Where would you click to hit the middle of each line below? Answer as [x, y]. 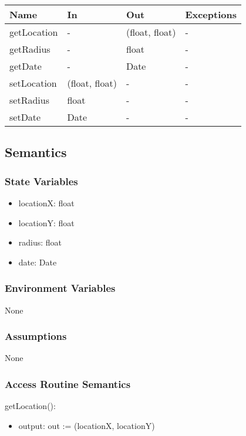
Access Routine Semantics [68, 384]
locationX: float [46, 203]
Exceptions [211, 14]
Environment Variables [60, 288]
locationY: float [46, 222]
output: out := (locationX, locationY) [87, 425]
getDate [26, 66]
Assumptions [36, 336]
